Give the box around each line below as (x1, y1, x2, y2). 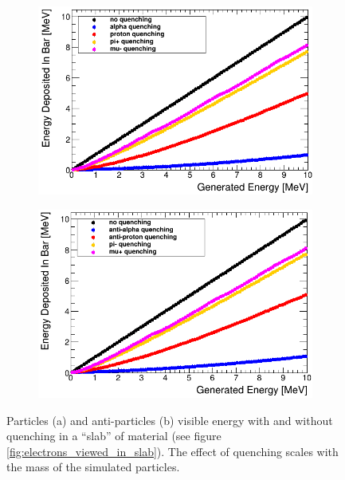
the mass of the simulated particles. (6, 458, 180, 475)
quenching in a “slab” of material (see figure (6, 427, 222, 444)
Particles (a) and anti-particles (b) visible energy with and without (6, 411, 333, 428)
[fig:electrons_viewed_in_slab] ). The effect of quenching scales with (6, 443, 339, 459)
